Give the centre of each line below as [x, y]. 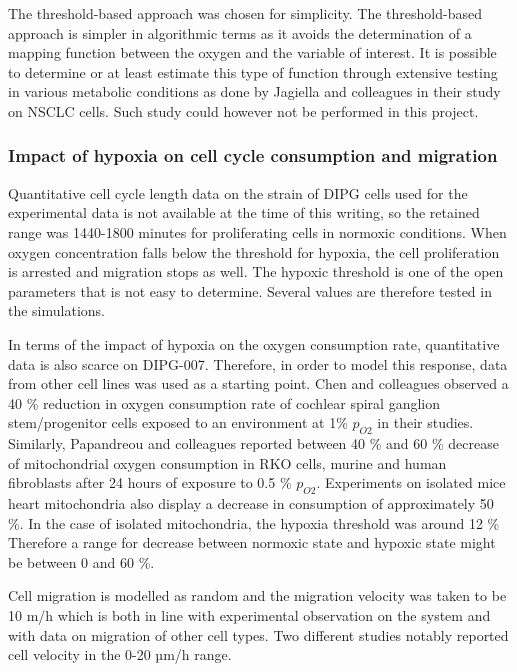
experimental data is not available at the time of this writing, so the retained [244, 212]
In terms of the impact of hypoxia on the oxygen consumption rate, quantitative [254, 343]
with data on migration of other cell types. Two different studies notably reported [258, 634]
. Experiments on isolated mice [411, 482]
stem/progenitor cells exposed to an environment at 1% [178, 422]
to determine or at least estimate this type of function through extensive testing [253, 71]
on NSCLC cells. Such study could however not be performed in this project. [243, 110]
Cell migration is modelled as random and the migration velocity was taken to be [257, 595]
